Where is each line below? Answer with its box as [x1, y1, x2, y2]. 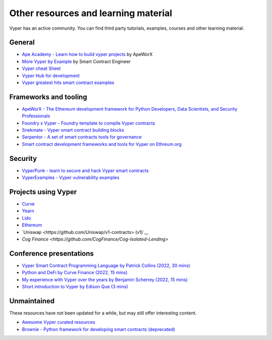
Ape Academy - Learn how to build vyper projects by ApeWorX [22, 51, 153, 57]
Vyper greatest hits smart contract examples [22, 79, 114, 86]
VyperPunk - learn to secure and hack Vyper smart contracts [22, 167, 149, 174]
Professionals [22, 113, 50, 119]
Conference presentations [9, 249, 94, 258]
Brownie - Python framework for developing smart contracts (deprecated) [22, 326, 176, 332]
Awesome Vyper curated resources [22, 319, 96, 325]
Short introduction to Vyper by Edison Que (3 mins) [22, 284, 128, 290]
